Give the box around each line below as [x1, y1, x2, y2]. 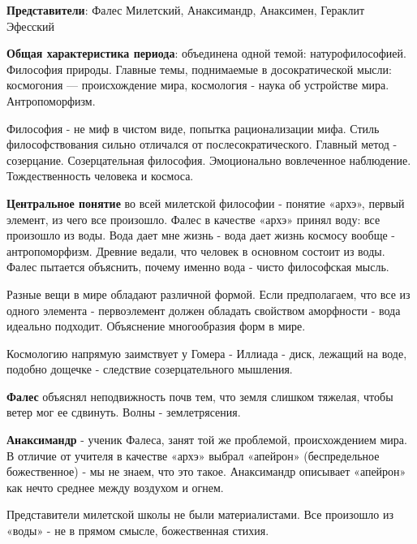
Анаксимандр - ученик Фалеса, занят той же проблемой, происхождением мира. [6, 431, 407, 448]
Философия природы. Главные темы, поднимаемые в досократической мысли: [6, 60, 392, 77]
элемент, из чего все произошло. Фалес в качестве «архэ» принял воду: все [6, 210, 380, 227]
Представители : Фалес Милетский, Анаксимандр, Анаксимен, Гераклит [6, 2, 365, 18]
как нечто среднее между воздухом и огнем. [6, 478, 224, 495]
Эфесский [6, 17, 55, 34]
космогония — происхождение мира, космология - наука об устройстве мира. [6, 76, 389, 93]
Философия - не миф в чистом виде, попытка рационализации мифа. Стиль [6, 119, 380, 136]
